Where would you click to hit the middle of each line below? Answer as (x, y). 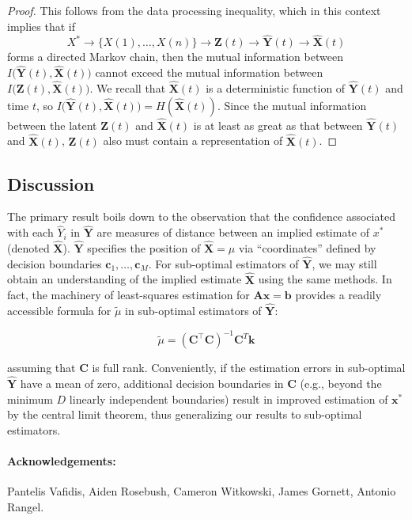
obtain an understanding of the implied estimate (125, 279)
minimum (30, 399)
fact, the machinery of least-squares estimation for (129, 295)
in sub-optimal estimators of (193, 311)
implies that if (42, 26)
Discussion (51, 183)
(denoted (28, 248)
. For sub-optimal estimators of (223, 263)
